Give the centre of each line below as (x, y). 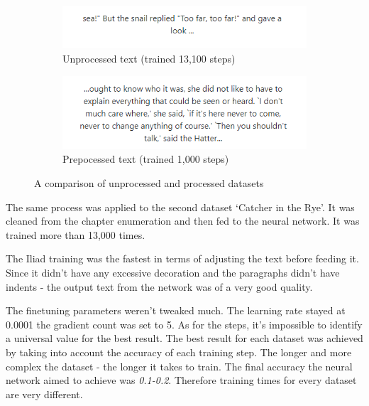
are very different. (44, 394)
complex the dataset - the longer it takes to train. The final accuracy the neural (179, 366)
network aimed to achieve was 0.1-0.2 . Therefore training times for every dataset (181, 380)
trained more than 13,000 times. (76, 234)
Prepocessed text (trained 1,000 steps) (146, 159)
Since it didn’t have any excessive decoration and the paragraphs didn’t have (173, 272)
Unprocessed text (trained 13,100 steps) (149, 58)
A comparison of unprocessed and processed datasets (149, 183)
